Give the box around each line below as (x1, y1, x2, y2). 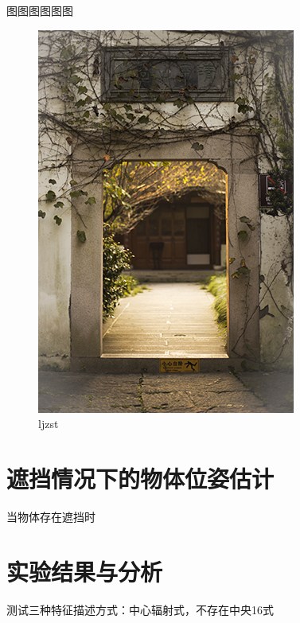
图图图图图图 (6, 2, 73, 18)
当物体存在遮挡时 (6, 508, 95, 524)
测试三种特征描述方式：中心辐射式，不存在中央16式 (6, 601, 274, 617)
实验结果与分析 (6, 555, 163, 587)
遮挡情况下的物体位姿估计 (6, 461, 275, 494)
